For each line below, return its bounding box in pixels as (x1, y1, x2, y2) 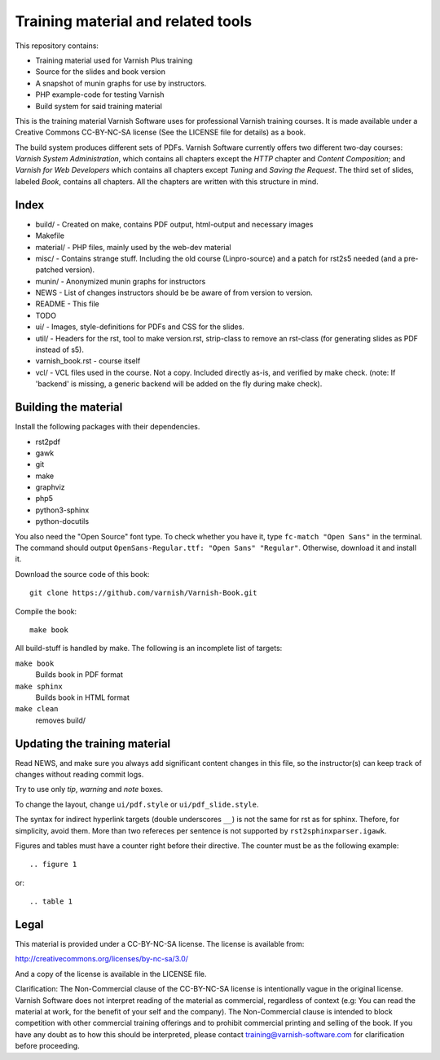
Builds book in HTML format (35, 693, 130, 702)
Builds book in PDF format (35, 670, 124, 680)
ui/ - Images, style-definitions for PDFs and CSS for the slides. (35, 322, 244, 332)
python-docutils (35, 517, 90, 526)
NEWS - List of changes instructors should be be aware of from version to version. (35, 288, 313, 297)
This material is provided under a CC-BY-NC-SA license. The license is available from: (15, 939, 305, 949)
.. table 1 (29, 897, 73, 906)
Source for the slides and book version (35, 67, 166, 77)
